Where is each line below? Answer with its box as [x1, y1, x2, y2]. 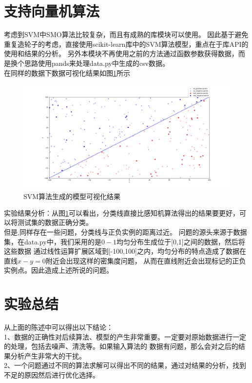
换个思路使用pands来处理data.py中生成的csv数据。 [10, 58, 169, 68]
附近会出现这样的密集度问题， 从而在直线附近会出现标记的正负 [45, 255, 246, 265]
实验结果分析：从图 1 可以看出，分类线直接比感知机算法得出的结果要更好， [4, 207, 239, 218]
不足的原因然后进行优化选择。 [4, 370, 99, 380]
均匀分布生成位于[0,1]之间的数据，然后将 [116, 236, 245, 246]
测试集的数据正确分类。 [17, 217, 93, 227]
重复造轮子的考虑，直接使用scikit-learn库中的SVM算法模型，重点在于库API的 [4, 39, 249, 49]
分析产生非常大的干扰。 [10, 350, 86, 361]
